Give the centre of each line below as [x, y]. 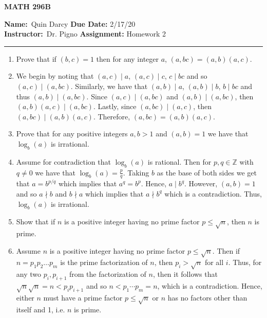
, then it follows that [185, 274]
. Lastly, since [115, 106]
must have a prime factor [83, 297]
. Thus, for [245, 262]
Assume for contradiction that [63, 161]
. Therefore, [112, 116]
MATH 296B [27, 6]
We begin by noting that [55, 76]
